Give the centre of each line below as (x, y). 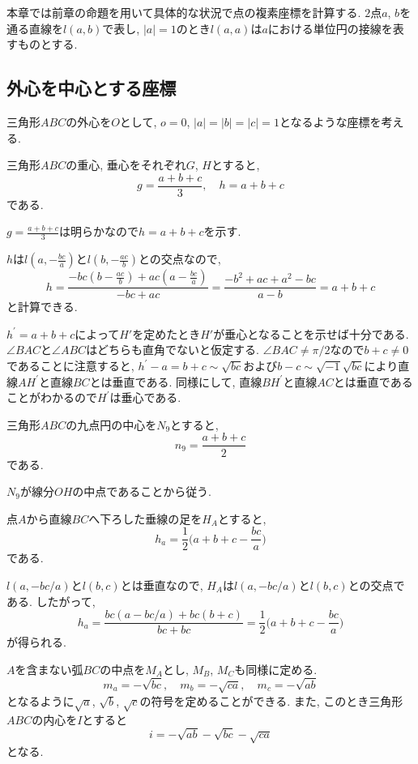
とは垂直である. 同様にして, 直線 (176, 381)
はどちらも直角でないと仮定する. (173, 350)
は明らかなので (99, 231)
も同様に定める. (276, 669)
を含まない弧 (49, 669)
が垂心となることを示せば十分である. (311, 333)
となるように (41, 700)
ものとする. (47, 44)
